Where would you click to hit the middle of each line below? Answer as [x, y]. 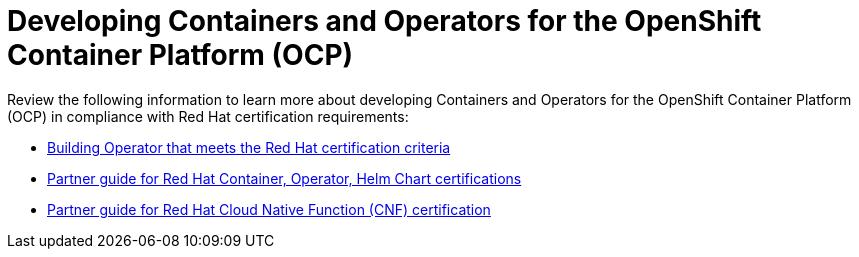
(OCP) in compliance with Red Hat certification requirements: [208, 116]
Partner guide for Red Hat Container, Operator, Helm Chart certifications [284, 178]
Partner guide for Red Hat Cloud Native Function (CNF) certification [269, 209]
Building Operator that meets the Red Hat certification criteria [249, 147]
